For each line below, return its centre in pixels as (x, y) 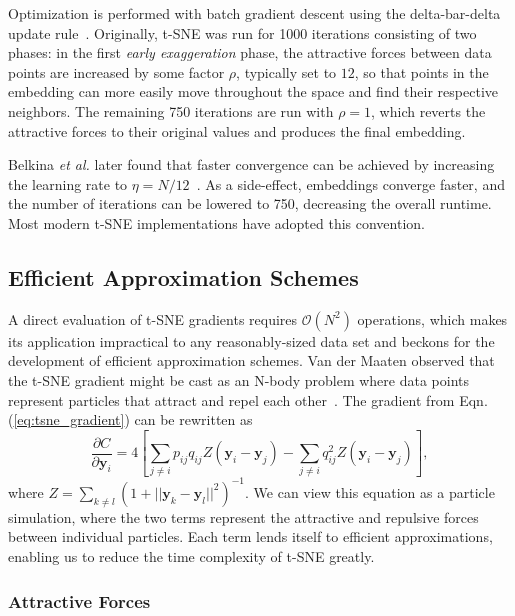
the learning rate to (68, 183)
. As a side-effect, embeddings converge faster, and (350, 183)
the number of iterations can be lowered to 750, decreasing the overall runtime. (250, 203)
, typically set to (286, 71)
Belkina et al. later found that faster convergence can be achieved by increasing (251, 164)
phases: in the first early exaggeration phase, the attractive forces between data (250, 52)
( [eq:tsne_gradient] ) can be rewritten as (130, 419)
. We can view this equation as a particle (370, 491)
